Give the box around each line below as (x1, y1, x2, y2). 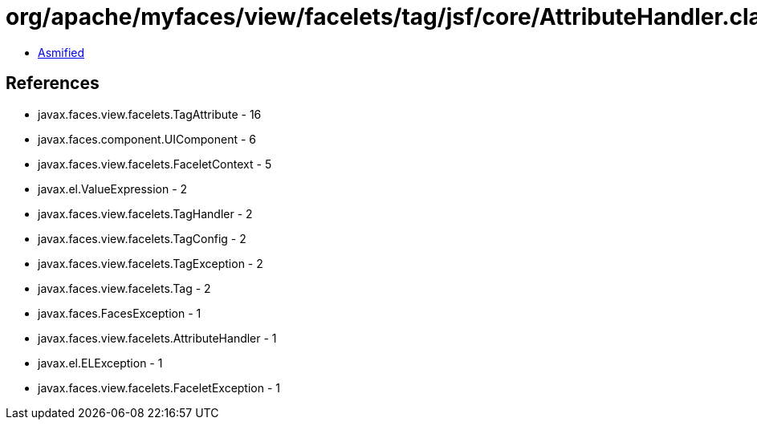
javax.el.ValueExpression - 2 (38, 181, 188, 196)
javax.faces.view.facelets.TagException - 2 (38, 256, 263, 270)
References (6, 73, 100, 94)
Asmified (38, 45, 85, 59)
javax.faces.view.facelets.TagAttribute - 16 (38, 107, 262, 121)
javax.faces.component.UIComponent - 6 (38, 132, 257, 146)
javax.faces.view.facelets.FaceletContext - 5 (38, 156, 272, 171)
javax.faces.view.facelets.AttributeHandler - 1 (38, 331, 277, 345)
